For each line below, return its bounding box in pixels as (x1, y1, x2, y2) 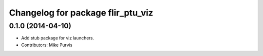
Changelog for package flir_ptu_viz (9, 7, 153, 18)
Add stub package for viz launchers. (21, 35, 94, 41)
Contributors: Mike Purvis (21, 42, 73, 48)
